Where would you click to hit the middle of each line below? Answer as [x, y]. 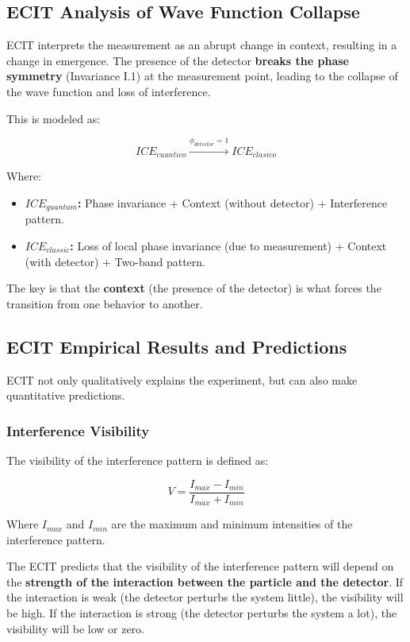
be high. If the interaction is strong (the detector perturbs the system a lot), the [202, 613]
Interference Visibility [78, 430]
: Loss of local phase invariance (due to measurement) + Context [228, 246]
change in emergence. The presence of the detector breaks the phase [178, 60]
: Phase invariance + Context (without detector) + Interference [232, 202]
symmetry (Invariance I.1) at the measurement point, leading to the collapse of [202, 76]
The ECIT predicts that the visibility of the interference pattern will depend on [200, 566]
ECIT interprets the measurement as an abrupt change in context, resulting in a [202, 45]
